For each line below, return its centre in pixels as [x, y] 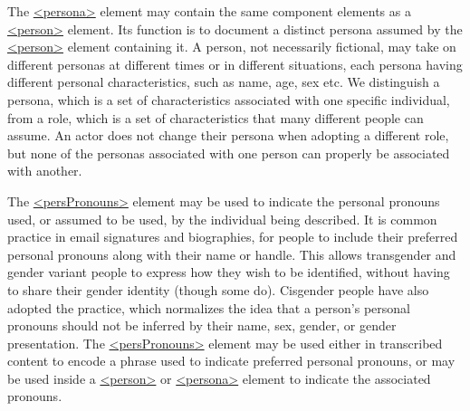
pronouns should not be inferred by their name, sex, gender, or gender [202, 325]
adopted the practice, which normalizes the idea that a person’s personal [209, 307]
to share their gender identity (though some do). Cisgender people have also [218, 289]
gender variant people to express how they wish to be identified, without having [229, 272]
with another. [45, 171]
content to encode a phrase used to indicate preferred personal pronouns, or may [231, 361]
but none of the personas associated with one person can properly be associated [229, 153]
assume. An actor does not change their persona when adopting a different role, [228, 135]
